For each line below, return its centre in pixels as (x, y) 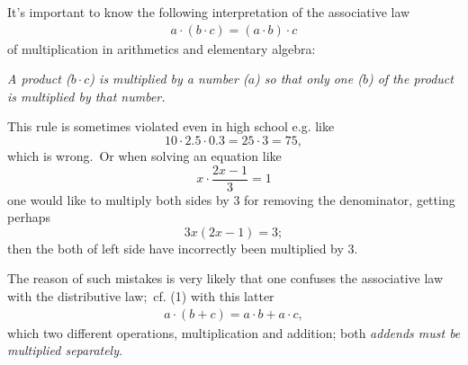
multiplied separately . (65, 350)
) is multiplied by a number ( (169, 79)
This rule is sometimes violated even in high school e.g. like (171, 126)
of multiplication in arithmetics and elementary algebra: (162, 48)
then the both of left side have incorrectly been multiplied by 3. (183, 248)
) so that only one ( (309, 79)
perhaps (29, 217)
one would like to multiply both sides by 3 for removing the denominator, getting (231, 199)
